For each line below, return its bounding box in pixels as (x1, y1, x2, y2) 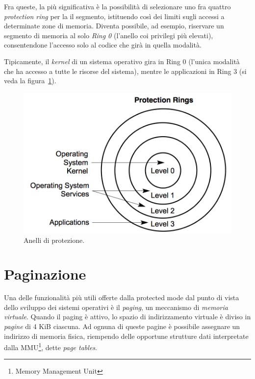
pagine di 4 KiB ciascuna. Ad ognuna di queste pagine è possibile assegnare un (4, 321, 240, 331)
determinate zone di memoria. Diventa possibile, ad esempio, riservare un (4, 21, 224, 31)
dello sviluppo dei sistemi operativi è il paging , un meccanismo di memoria (4, 302, 228, 312)
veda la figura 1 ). (4, 75, 56, 86)
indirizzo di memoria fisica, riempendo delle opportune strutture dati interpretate (4, 331, 249, 341)
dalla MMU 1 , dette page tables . (4, 341, 97, 352)
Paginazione (4, 264, 86, 284)
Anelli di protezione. (24, 235, 85, 245)
